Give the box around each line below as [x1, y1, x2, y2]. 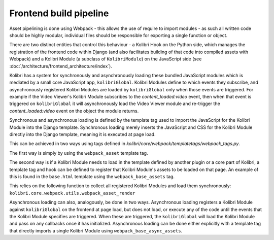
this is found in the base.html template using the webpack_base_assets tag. [9, 173, 175, 180]
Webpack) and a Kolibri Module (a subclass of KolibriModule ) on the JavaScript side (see [9, 56, 202, 62]
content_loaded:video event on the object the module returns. [9, 108, 139, 114]
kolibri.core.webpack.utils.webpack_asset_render [9, 190, 135, 196]
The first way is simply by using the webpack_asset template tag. [9, 150, 148, 156]
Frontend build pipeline [9, 8, 109, 19]
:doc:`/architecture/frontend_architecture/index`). [9, 63, 113, 69]
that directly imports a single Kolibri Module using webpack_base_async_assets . [9, 227, 183, 233]
